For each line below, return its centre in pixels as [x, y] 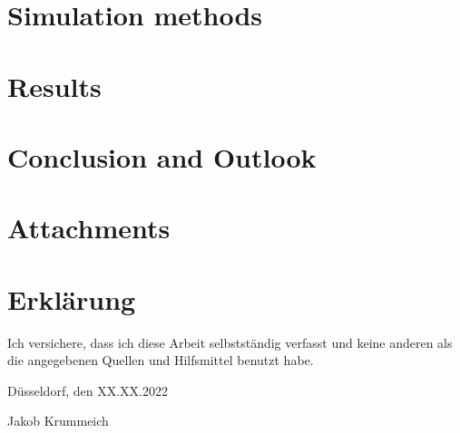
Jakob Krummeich [58, 421]
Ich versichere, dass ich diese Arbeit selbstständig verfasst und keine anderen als [230, 342]
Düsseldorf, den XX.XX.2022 [88, 390]
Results [54, 86]
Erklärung [72, 298]
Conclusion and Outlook [162, 156]
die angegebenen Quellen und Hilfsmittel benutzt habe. [161, 360]
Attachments [89, 228]
